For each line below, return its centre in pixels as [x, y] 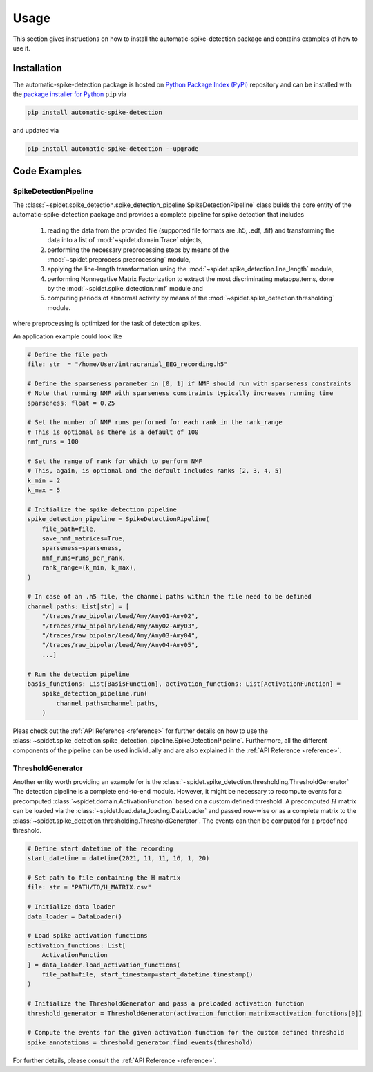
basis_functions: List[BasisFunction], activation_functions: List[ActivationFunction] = [184, 684]
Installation [37, 68]
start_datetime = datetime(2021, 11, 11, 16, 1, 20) [118, 858]
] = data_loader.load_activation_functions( [104, 965]
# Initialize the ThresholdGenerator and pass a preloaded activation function [166, 1004]
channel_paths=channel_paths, [107, 703]
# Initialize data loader [71, 907]
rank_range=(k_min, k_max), [89, 568]
